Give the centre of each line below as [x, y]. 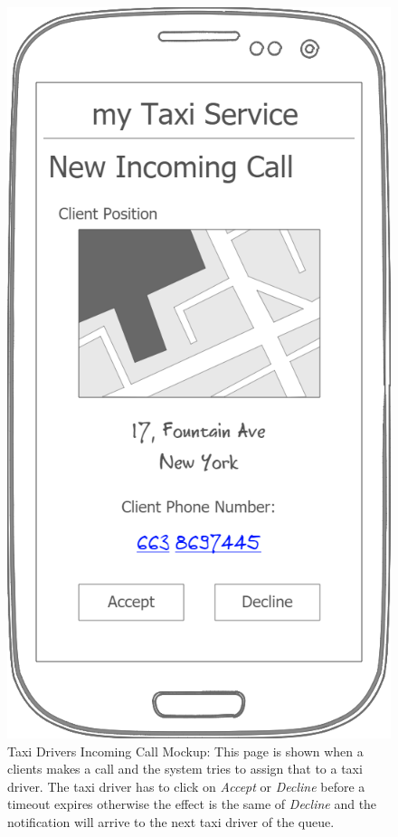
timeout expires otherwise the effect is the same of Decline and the [192, 804]
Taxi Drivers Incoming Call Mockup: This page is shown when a [185, 751]
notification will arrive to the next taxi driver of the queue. [171, 821]
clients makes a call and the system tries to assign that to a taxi [185, 769]
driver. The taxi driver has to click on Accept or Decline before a [186, 786]
